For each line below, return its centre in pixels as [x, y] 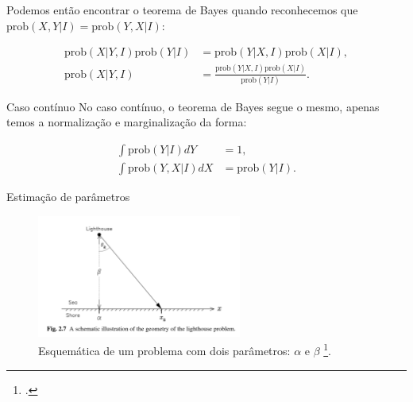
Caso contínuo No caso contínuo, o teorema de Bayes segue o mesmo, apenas [193, 106]
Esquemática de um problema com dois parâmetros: [164, 350]
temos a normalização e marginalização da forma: [127, 122]
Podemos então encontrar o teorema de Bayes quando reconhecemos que [182, 10]
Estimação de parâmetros [68, 197]
